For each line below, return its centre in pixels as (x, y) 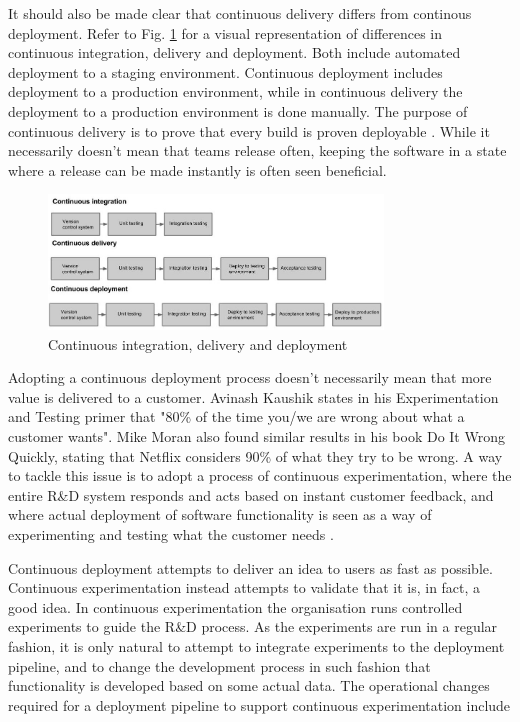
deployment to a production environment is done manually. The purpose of (238, 110)
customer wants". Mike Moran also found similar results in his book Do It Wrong (256, 436)
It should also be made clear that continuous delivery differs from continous (240, 13)
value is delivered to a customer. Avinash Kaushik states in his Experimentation (253, 396)
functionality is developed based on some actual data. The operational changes (249, 685)
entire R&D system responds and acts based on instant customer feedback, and (251, 494)
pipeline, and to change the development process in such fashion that (219, 665)
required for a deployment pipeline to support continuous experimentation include (259, 704)
